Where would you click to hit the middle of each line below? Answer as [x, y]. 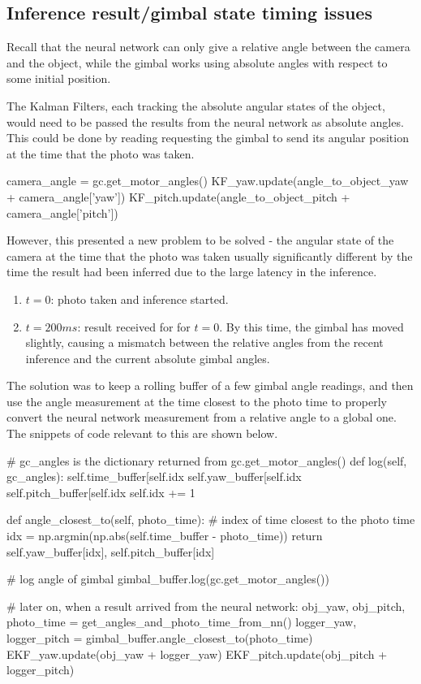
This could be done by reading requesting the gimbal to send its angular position [208, 138]
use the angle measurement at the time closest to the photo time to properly [197, 401]
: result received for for [134, 326]
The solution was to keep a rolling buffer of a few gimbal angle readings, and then [210, 385]
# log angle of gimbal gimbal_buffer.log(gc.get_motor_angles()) [168, 579]
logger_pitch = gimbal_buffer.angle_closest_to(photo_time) [160, 638]
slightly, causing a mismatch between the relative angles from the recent [204, 342]
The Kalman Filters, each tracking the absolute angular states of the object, [196, 105]
